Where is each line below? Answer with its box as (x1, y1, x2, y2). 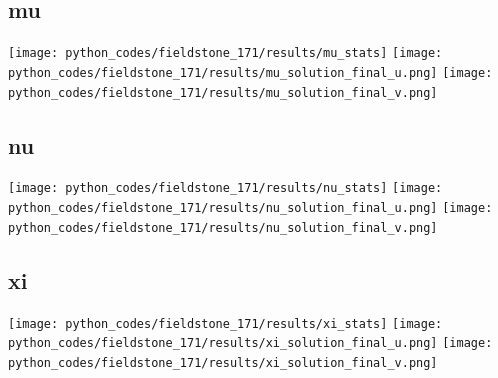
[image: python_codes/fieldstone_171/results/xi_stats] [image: (8, 316, 443, 331)
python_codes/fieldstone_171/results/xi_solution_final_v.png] (8, 355, 438, 370)
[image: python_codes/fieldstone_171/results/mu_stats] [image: (8, 46, 443, 61)
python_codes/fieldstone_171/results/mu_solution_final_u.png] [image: (8, 65, 493, 80)
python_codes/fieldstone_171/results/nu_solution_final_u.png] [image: (8, 201, 493, 216)
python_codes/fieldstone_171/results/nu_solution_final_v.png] (8, 220, 438, 235)
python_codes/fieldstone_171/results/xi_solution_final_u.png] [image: (8, 336, 493, 351)
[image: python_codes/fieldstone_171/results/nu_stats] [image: (8, 181, 443, 196)
